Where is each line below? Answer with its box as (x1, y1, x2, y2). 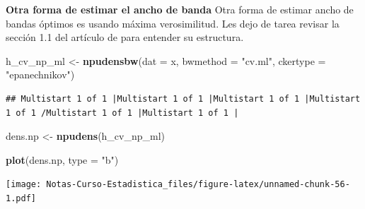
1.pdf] (6, 193, 36, 203)
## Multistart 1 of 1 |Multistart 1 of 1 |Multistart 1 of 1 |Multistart (6, 93, 361, 104)
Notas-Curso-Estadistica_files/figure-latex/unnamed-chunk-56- (46, 179, 350, 190)
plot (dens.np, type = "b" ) (6, 152, 119, 167)
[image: (6, 179, 42, 190)
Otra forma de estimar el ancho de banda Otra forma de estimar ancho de (6, 2, 354, 16)
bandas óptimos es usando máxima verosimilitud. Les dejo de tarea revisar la (6, 16, 340, 30)
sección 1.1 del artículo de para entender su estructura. (6, 30, 244, 44)
